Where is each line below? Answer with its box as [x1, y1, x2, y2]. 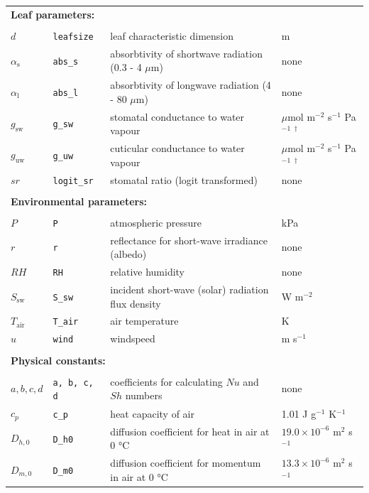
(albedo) [110, 246, 147, 261]
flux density [110, 296, 161, 310]
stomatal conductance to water [110, 109, 245, 124]
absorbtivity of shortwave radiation [110, 45, 263, 60]
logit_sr [53, 175, 94, 186]
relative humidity [110, 264, 185, 279]
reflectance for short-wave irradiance [110, 232, 268, 247]
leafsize [53, 31, 94, 42]
